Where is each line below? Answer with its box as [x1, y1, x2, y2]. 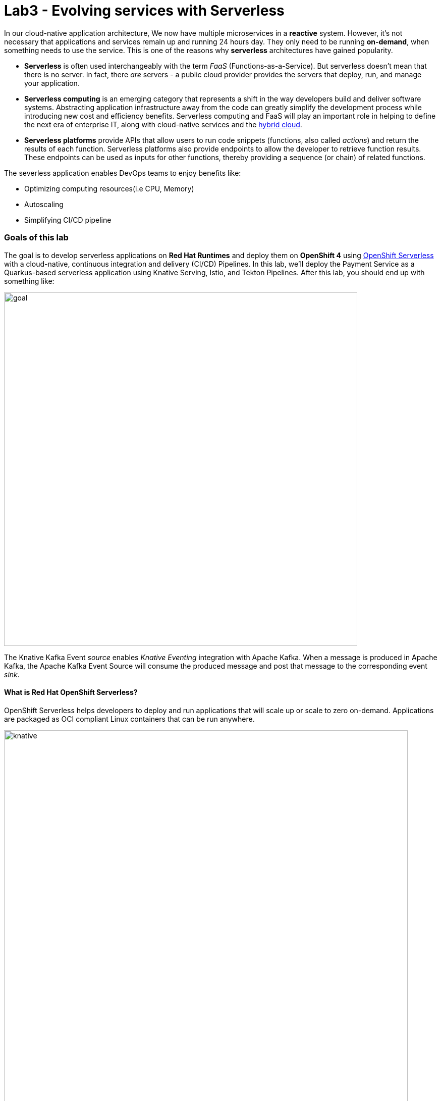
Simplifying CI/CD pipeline [24, 215, 112, 224]
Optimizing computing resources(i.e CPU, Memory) [24, 184, 194, 193]
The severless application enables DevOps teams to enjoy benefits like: [4, 168, 241, 177]
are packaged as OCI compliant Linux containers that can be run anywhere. [4, 714, 255, 723]
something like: [4, 276, 54, 285]
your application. [24, 78, 80, 87]
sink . [4, 670, 20, 679]
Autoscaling [24, 199, 64, 209]
